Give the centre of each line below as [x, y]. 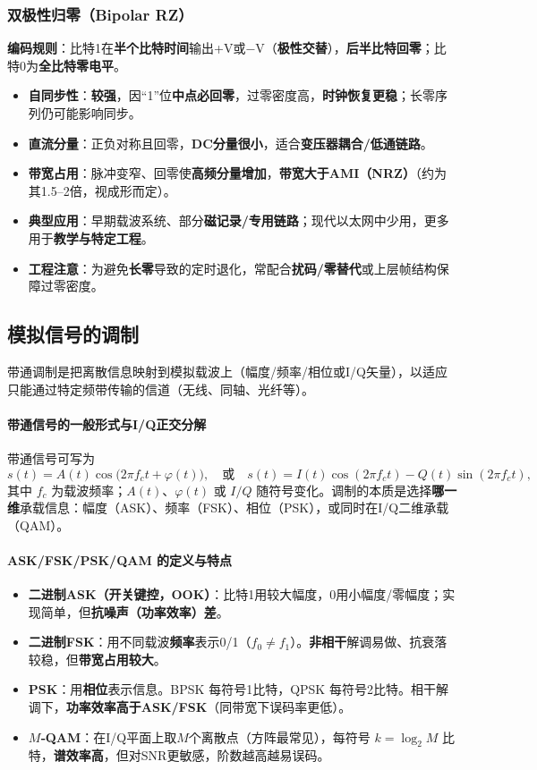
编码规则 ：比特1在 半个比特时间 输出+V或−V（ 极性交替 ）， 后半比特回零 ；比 [227, 48]
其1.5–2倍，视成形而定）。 [102, 190]
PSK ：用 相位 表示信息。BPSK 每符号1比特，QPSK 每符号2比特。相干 [232, 689]
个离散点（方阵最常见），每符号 [279, 736]
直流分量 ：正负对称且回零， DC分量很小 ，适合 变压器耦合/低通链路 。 [230, 143]
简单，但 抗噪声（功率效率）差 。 [135, 611]
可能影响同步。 [97, 113]
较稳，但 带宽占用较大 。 [97, 659]
